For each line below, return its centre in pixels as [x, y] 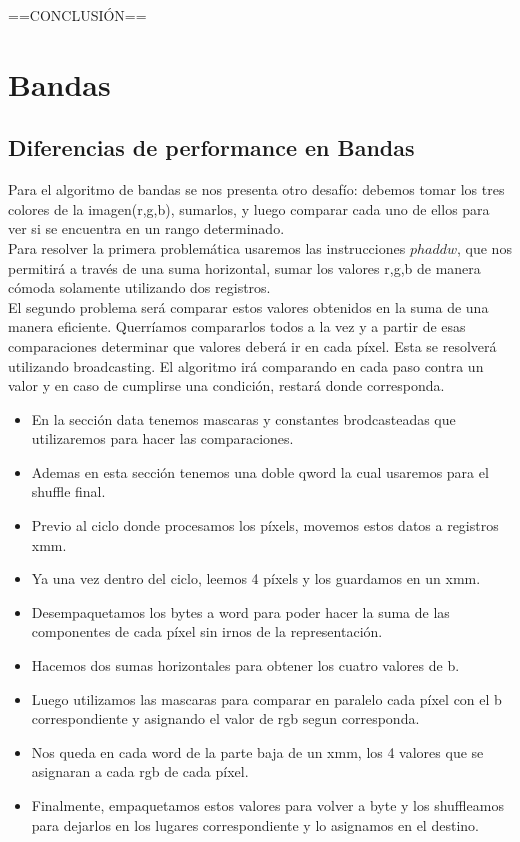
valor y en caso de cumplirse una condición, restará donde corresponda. [226, 385]
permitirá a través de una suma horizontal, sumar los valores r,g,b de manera [244, 267]
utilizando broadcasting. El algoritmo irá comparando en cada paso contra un [246, 365]
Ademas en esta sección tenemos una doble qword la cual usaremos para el [260, 471]
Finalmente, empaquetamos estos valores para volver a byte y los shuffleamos [267, 805]
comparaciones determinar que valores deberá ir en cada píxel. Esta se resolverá [252, 345]
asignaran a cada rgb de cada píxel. [140, 771]
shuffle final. [68, 491]
